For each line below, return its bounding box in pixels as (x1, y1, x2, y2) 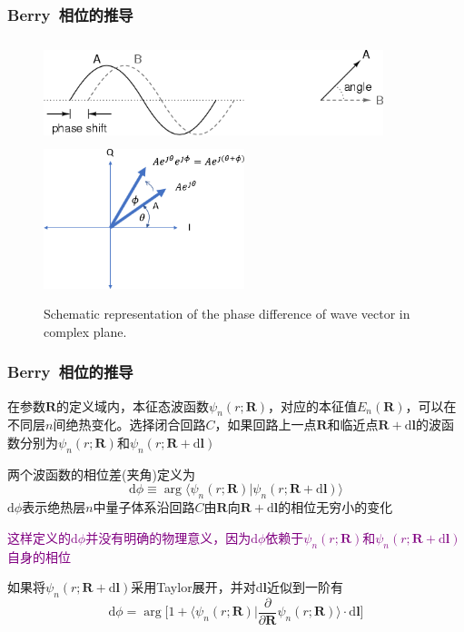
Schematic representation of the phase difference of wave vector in (44, 304, 410, 323)
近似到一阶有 (266, 578, 343, 597)
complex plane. (44, 321, 127, 341)
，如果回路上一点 (214, 415, 317, 434)
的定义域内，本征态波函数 (56, 396, 210, 415)
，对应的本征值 (268, 396, 358, 415)
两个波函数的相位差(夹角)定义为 (7, 464, 195, 483)
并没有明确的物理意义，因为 (85, 528, 252, 547)
